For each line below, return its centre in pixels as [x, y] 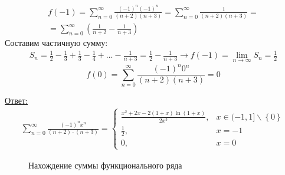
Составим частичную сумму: [56, 43]
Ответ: [16, 100]
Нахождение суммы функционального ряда [105, 165]
